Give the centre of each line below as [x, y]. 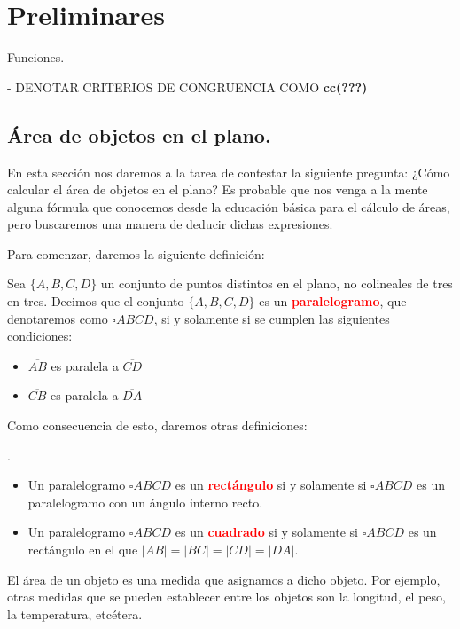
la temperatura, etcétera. [75, 613]
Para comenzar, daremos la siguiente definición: [136, 253]
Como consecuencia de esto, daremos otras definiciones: [157, 425]
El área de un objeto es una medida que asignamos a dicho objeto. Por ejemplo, [224, 579]
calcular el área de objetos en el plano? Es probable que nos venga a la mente [218, 189]
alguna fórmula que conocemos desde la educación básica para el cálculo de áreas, [229, 206]
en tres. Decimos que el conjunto [96, 301]
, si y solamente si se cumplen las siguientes [272, 318]
